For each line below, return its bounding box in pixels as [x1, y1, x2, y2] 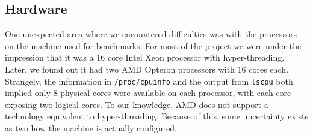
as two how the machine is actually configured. [5, 122, 178, 134]
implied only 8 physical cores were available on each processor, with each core [5, 86, 291, 99]
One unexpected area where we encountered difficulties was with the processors [5, 28, 297, 40]
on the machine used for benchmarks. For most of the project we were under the [5, 39, 302, 52]
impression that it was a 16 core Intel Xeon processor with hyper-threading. [5, 51, 285, 64]
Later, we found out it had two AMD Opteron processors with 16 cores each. [5, 62, 289, 75]
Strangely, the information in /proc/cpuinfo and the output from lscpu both [5, 74, 293, 87]
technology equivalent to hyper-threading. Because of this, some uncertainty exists [5, 110, 308, 122]
